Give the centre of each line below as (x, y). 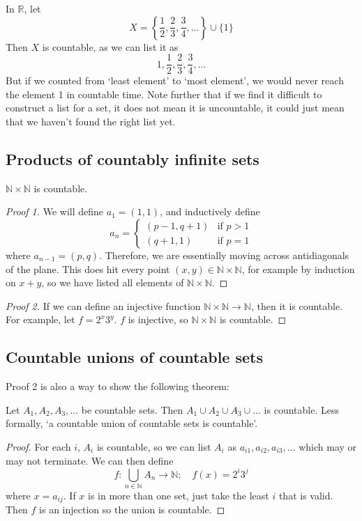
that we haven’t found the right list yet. (91, 122)
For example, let (40, 319)
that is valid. (306, 495)
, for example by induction (298, 269)
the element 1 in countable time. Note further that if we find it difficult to (164, 94)
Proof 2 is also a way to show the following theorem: (118, 386)
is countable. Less (301, 409)
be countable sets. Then (132, 409)
